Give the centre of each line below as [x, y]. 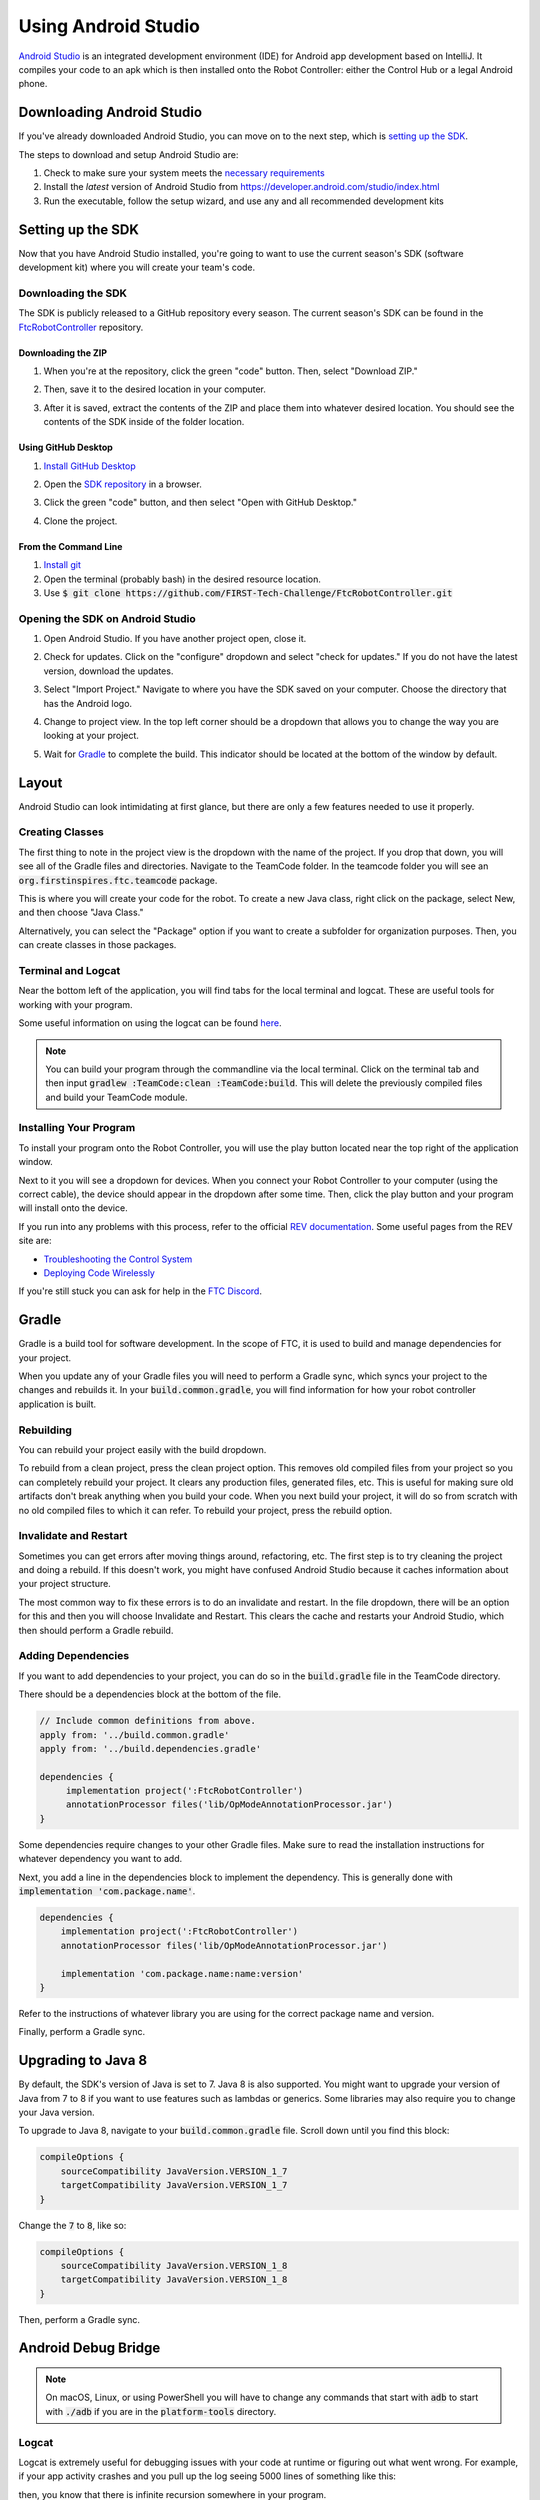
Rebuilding [45, 1430]
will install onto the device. [73, 1208]
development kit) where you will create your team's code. [137, 267]
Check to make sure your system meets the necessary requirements [184, 173]
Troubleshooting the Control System [118, 1259]
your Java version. [56, 2112]
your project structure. [65, 1584]
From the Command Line [70, 546]
